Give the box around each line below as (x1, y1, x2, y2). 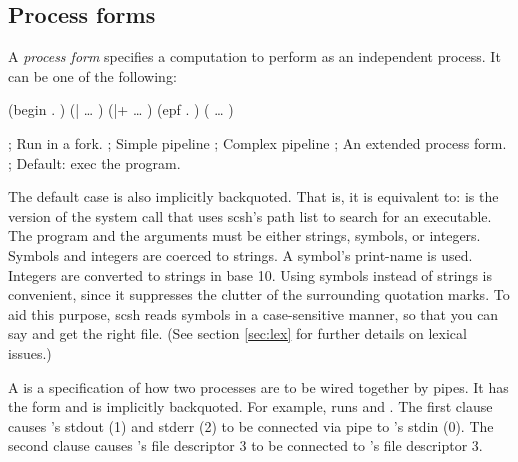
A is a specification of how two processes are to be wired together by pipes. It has (8, 376, 509, 397)
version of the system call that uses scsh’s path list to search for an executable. (8, 205, 492, 226)
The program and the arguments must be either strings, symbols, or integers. (8, 225, 481, 246)
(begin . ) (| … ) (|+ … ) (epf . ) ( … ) (8, 99, 234, 120)
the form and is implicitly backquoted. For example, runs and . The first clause (8, 396, 493, 417)
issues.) (8, 342, 52, 363)
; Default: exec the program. (8, 152, 181, 173)
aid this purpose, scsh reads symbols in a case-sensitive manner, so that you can (8, 303, 499, 324)
